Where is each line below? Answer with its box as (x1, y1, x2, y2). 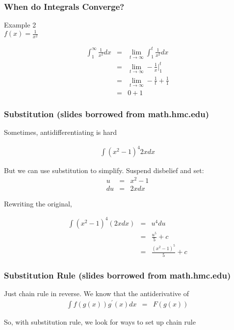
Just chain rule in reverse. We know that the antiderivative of (4, 288, 189, 298)
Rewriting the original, (4, 198, 72, 208)
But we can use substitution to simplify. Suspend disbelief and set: (4, 165, 204, 176)
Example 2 (4, 20, 36, 30)
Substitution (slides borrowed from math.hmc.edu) (4, 107, 209, 120)
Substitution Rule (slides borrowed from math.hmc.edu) (4, 269, 231, 281)
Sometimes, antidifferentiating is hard (4, 127, 117, 137)
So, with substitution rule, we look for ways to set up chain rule (4, 316, 196, 327)
